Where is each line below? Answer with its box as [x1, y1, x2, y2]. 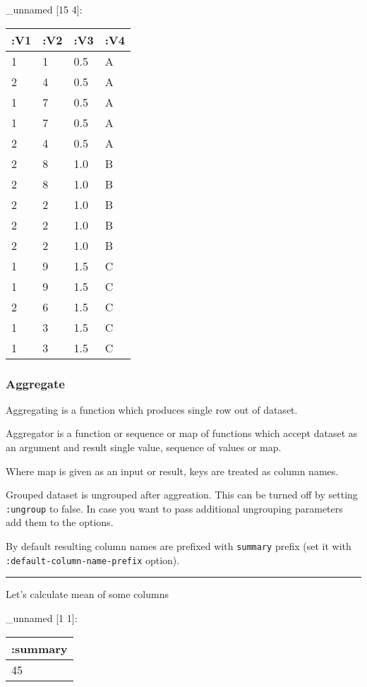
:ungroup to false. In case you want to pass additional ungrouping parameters [6, 501, 343, 515]
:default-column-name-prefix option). [6, 552, 180, 567]
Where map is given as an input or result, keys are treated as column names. [6, 463, 339, 478]
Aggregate [6, 374, 65, 392]
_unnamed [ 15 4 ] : [6, 2, 83, 16]
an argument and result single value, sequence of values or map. [6, 440, 282, 454]
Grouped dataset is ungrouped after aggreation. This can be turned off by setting [6, 487, 358, 502]
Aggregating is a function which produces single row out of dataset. [6, 402, 298, 417]
